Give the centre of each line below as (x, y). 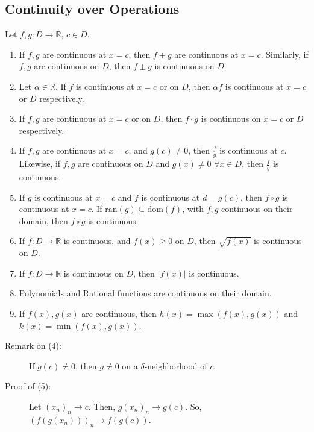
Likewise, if (40, 164)
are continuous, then (119, 313)
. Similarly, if (284, 54)
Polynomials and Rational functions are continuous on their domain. (145, 293)
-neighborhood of (176, 365)
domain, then (43, 220)
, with (193, 209)
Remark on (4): (33, 346)
